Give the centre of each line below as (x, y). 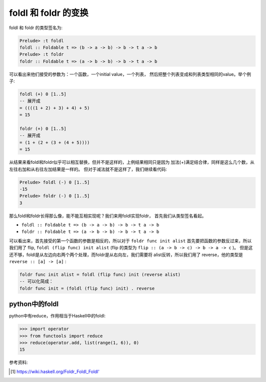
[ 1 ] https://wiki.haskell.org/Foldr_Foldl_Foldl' (55, 371)
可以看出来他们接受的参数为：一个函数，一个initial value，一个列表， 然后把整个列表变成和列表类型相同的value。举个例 (130, 74)
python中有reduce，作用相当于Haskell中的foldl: (57, 316)
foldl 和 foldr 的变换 (49, 13)
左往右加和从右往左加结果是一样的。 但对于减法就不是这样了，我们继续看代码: (88, 169)
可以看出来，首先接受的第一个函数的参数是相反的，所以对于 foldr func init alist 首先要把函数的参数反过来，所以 (130, 241)
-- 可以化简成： (36, 282)
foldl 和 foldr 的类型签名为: (36, 28)
